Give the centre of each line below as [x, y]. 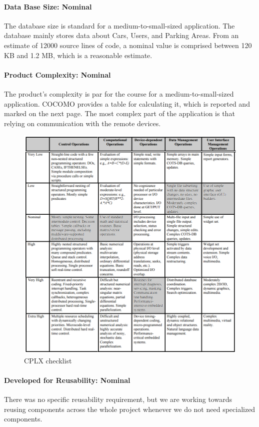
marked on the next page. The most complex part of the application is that [119, 113]
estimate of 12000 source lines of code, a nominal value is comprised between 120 [128, 45]
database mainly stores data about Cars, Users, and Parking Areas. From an [121, 35]
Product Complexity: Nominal [57, 74]
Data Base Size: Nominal [48, 6]
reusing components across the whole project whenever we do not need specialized [130, 409]
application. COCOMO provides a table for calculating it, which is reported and [127, 103]
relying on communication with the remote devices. [82, 123]
